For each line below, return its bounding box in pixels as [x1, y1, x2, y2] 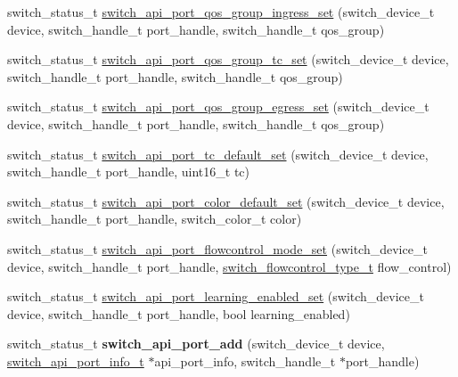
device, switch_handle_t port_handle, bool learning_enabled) [7, 304, 350, 323]
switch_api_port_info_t [7, 351, 144, 370]
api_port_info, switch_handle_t [154, 351, 336, 370]
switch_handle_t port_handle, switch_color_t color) [7, 209, 302, 228]
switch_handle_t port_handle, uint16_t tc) [7, 162, 249, 181]
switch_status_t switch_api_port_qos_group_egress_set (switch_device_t [7, 97, 429, 116]
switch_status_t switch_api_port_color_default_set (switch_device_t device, [7, 192, 445, 210]
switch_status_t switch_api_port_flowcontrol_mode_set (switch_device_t [7, 239, 428, 258]
